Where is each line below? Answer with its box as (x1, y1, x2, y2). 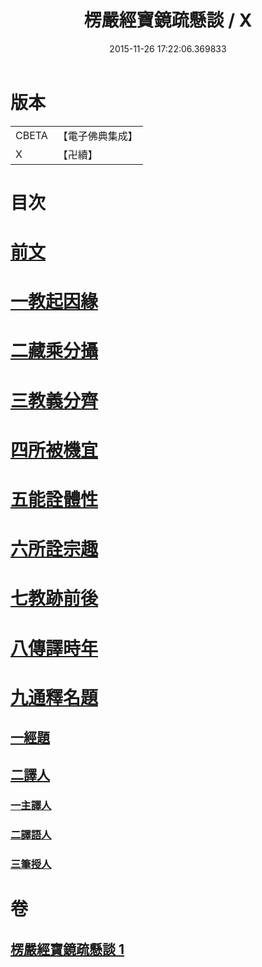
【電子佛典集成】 (57, 129, 138, 143)
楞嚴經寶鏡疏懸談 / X (83, 9, 253, 32)
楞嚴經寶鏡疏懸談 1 (10, 941, 125, 958)
